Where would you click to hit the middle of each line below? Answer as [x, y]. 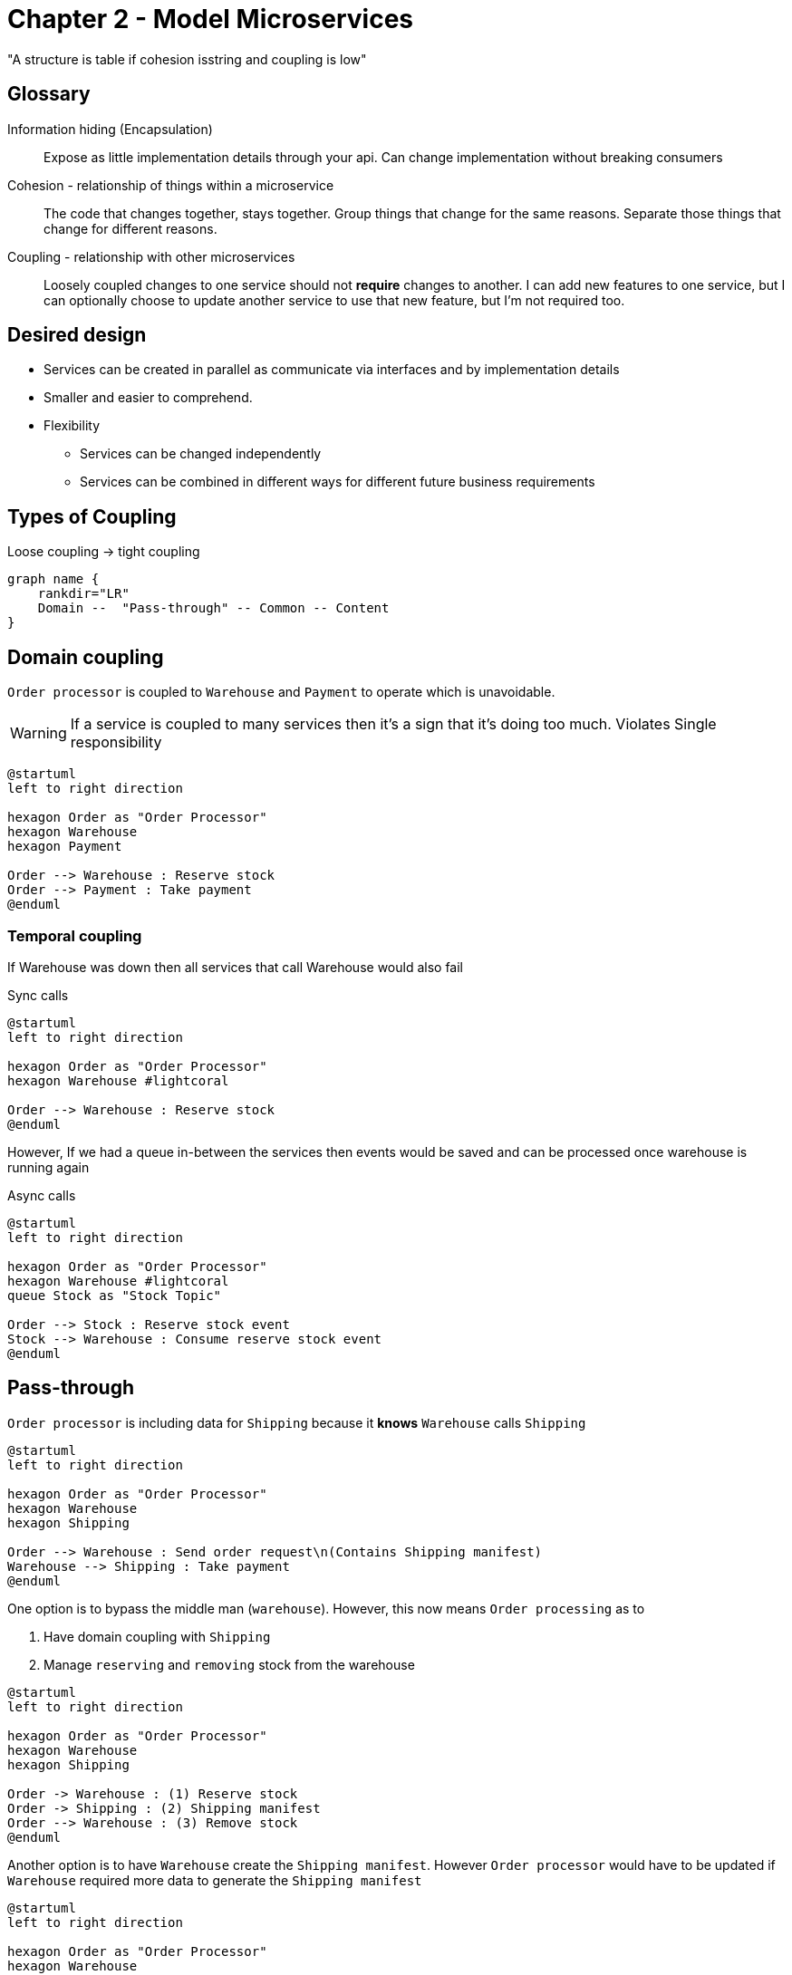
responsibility [116, 742]
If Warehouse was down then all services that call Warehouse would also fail [235, 967]
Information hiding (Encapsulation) [110, 129]
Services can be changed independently [201, 454]
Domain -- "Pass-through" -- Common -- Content [213, 608]
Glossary [49, 94]
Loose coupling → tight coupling [104, 552]
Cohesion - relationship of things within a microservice [171, 185]
